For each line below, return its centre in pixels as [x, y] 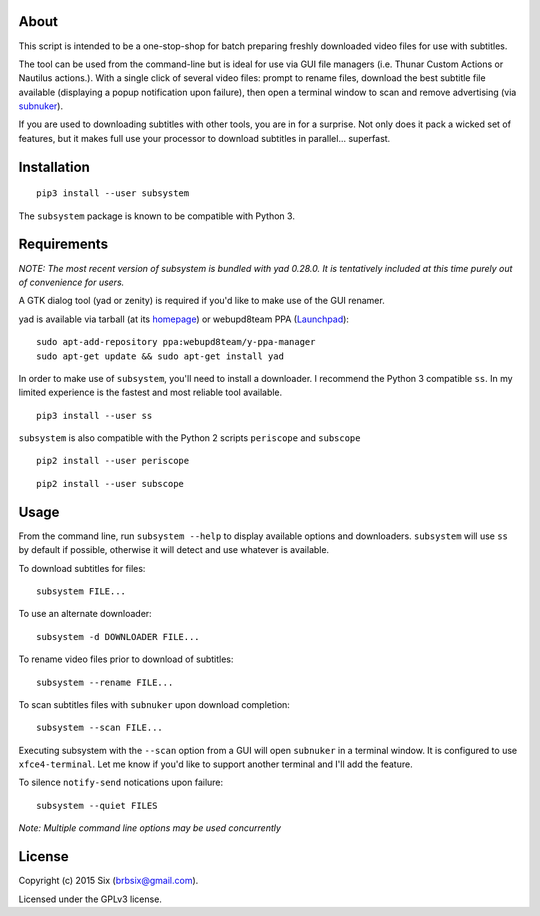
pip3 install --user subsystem [113, 193]
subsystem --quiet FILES [97, 805]
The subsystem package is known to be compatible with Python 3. [156, 216]
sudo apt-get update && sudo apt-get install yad [160, 356]
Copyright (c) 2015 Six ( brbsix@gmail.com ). [108, 881]
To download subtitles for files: [82, 568]
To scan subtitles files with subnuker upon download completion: [154, 704]
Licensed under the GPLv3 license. [90, 899]
